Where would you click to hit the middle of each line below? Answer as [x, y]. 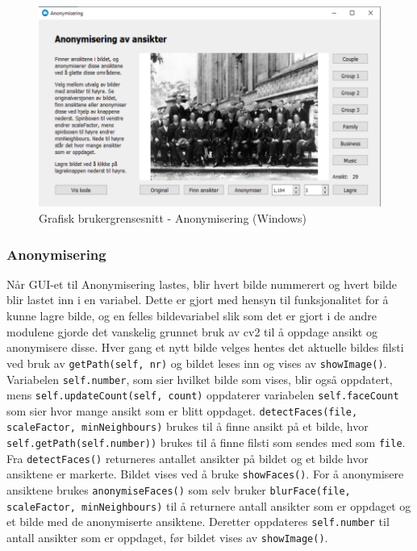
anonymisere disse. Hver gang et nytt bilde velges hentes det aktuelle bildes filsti [205, 347]
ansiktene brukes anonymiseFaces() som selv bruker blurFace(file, [179, 490]
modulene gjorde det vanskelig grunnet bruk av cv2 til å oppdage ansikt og [192, 331]
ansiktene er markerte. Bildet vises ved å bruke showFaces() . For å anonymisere [205, 474]
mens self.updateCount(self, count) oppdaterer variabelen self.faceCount [203, 395]
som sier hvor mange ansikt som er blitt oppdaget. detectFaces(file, [182, 410]
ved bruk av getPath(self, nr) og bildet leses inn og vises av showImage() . [197, 363]
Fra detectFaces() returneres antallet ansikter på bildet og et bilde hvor [188, 458]
